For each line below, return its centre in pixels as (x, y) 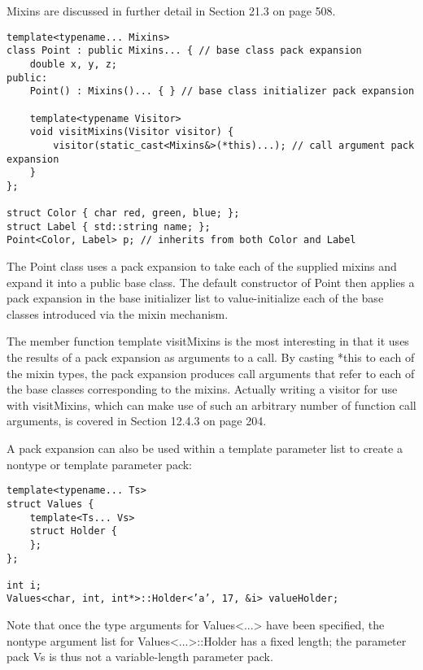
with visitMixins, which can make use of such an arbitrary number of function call (211, 405)
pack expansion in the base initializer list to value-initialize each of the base (195, 298)
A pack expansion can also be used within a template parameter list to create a (205, 448)
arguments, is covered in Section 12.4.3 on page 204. (137, 421)
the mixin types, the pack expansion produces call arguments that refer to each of (211, 373)
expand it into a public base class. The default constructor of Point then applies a (211, 282)
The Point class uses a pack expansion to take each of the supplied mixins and (202, 266)
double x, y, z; (74, 64)
